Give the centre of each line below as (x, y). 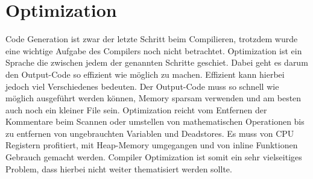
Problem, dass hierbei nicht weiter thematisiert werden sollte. (119, 168)
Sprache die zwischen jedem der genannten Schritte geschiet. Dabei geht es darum (157, 62)
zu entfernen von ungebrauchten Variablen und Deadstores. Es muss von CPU (150, 133)
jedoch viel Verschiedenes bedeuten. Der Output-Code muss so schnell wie (142, 86)
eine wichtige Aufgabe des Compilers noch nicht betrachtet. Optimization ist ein (154, 50)
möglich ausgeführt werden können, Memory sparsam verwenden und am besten (153, 98)
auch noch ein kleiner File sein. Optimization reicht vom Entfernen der (136, 109)
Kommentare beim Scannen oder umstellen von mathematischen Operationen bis (155, 121)
